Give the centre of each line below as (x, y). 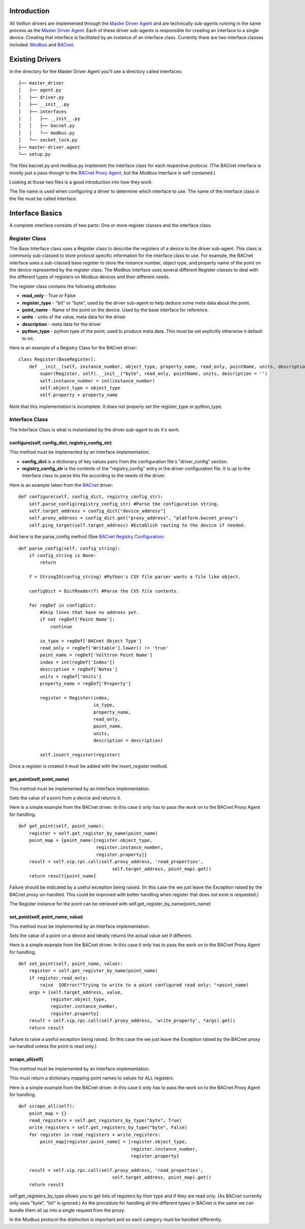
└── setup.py (35, 154)
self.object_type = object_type (80, 388)
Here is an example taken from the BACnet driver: (62, 485)
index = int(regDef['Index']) (78, 662)
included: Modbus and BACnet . (42, 45)
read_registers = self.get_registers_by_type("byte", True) (105, 1121)
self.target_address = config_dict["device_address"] (97, 511)
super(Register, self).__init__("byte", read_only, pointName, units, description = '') (154, 374)
